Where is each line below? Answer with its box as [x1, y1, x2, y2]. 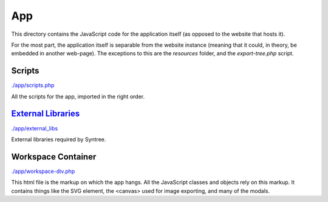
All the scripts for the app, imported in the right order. [11, 93, 145, 100]
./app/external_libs [11, 124, 58, 132]
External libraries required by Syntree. [11, 135, 106, 143]
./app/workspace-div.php [11, 167, 75, 175]
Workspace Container [11, 152, 97, 162]
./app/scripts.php [11, 82, 55, 89]
